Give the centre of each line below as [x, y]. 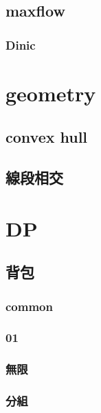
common [29, 306]
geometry [51, 93]
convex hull [47, 137]
